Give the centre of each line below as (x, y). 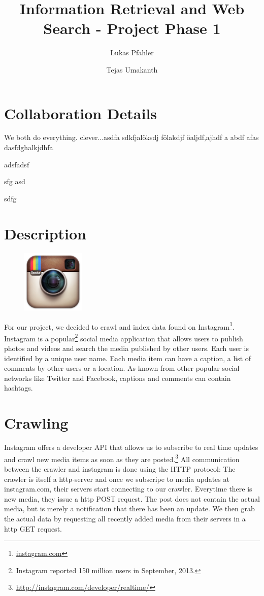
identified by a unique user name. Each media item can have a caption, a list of (128, 358)
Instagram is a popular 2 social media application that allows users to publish (124, 337)
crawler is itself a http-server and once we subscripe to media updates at (117, 479)
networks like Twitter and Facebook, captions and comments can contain (118, 378)
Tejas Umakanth (132, 69)
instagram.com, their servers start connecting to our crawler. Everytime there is (128, 489)
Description (45, 233)
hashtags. (19, 388)
